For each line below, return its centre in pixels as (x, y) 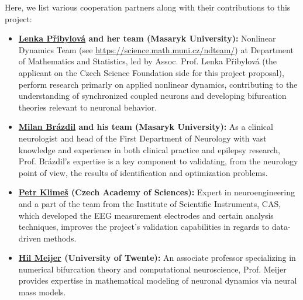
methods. (60, 238)
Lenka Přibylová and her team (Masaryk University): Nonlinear (147, 38)
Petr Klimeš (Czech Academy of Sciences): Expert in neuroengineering (157, 192)
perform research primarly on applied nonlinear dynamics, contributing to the (158, 84)
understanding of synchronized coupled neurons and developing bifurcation (152, 96)
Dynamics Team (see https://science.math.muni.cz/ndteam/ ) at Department (156, 49)
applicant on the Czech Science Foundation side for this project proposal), (151, 72)
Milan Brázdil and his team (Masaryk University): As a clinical (146, 127)
